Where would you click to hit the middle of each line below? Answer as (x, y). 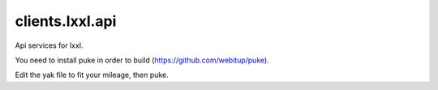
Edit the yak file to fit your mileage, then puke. (92, 75)
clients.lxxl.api (66, 21)
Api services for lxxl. (49, 45)
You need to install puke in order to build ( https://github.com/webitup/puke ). (142, 60)
